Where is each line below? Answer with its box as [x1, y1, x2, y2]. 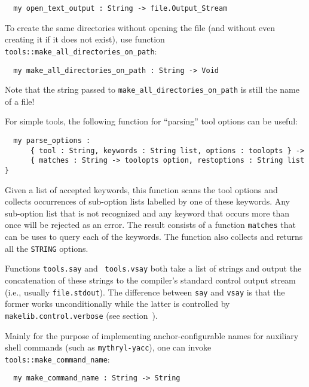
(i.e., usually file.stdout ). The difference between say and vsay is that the [5, 285, 285, 298]
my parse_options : [13, 136, 91, 145]
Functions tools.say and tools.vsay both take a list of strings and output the [5, 262, 302, 275]
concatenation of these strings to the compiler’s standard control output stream [5, 274, 296, 287]
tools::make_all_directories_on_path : [5, 44, 157, 57]
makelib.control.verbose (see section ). [5, 309, 158, 321]
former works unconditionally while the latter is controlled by [5, 297, 230, 310]
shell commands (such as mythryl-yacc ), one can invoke [5, 341, 212, 354]
